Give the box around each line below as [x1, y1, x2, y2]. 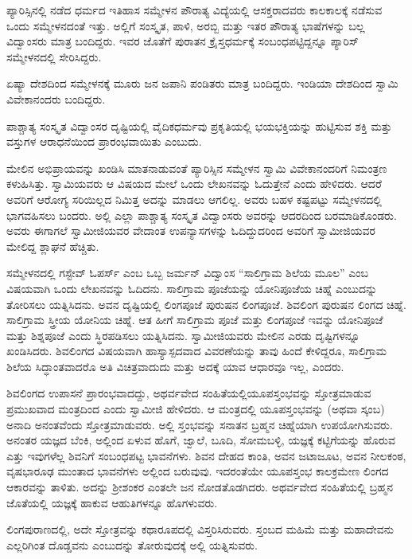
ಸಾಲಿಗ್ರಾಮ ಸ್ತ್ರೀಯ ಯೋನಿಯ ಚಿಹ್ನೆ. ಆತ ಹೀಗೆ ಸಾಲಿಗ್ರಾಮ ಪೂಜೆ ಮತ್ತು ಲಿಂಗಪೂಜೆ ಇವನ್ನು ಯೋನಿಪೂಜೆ [6, 311, 383, 328]
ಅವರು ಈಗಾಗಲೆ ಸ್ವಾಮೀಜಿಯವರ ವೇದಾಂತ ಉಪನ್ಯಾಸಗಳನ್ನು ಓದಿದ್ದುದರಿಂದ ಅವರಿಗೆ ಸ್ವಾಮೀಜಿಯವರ [6, 222, 375, 239]
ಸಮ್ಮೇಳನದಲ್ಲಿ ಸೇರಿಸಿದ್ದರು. [6, 48, 102, 64]
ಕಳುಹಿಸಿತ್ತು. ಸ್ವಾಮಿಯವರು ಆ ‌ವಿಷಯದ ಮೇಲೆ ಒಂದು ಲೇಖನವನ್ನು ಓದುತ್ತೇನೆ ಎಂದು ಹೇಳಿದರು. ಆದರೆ [6, 175, 382, 192]
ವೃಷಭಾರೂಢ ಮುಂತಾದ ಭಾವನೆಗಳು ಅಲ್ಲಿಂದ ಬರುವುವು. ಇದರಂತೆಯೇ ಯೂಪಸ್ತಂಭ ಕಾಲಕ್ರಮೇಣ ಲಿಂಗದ [6, 463, 389, 479]
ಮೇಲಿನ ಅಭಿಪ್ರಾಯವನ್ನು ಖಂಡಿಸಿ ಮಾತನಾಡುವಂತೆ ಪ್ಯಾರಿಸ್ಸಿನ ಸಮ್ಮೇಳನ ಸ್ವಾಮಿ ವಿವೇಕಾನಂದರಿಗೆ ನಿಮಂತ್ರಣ [6, 159, 387, 176]
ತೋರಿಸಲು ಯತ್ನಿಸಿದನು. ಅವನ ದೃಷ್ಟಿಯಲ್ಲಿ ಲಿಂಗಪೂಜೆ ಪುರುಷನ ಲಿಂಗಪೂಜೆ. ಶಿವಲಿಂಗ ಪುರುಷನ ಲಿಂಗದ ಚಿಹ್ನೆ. [6, 295, 406, 312]
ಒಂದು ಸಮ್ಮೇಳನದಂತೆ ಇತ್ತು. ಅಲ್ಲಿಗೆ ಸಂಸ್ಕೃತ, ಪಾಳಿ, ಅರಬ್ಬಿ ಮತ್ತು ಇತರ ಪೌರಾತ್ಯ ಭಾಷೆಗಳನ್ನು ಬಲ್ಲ [6, 17, 365, 33]
